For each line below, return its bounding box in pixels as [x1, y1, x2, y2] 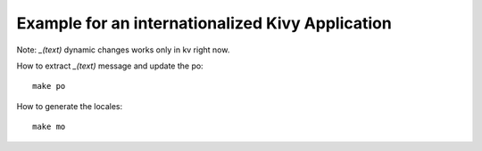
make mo [32, 122, 66, 132]
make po [32, 81, 66, 91]
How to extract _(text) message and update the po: [16, 60, 204, 71]
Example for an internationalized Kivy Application [16, 13, 392, 33]
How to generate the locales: [16, 100, 123, 111]
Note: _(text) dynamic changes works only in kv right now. [16, 44, 230, 55]
